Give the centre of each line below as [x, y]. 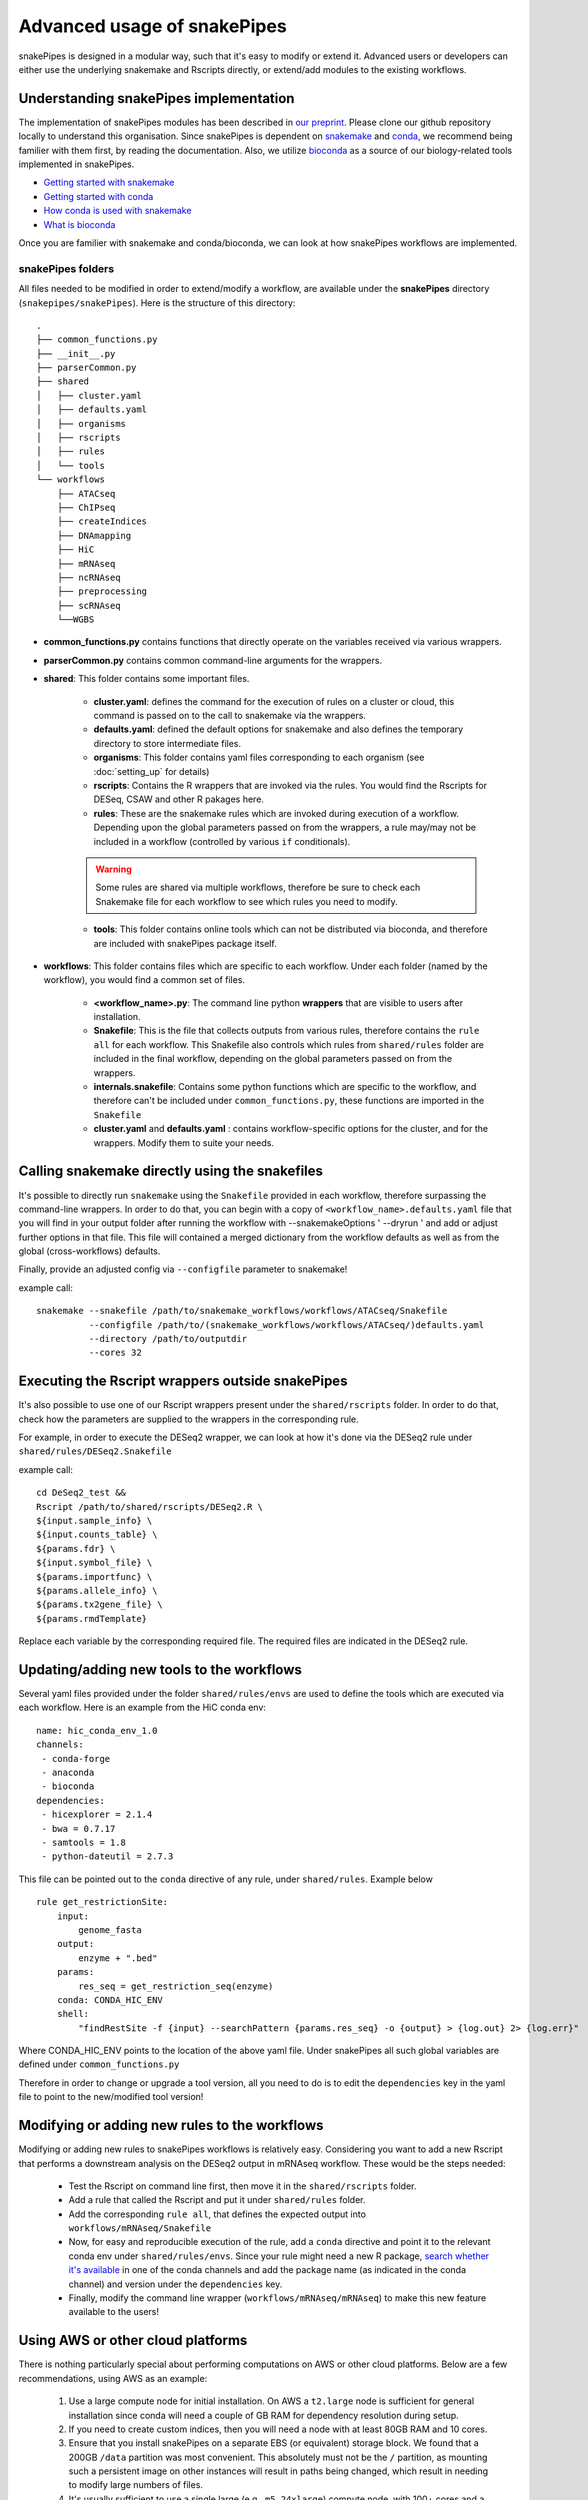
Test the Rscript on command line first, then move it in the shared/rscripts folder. [242, 2186]
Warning [113, 869]
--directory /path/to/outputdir [168, 1339]
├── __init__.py [76, 353]
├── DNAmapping [94, 535]
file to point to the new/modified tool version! [111, 2097]
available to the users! [114, 2312]
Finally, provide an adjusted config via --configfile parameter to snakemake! [183, 1269]
